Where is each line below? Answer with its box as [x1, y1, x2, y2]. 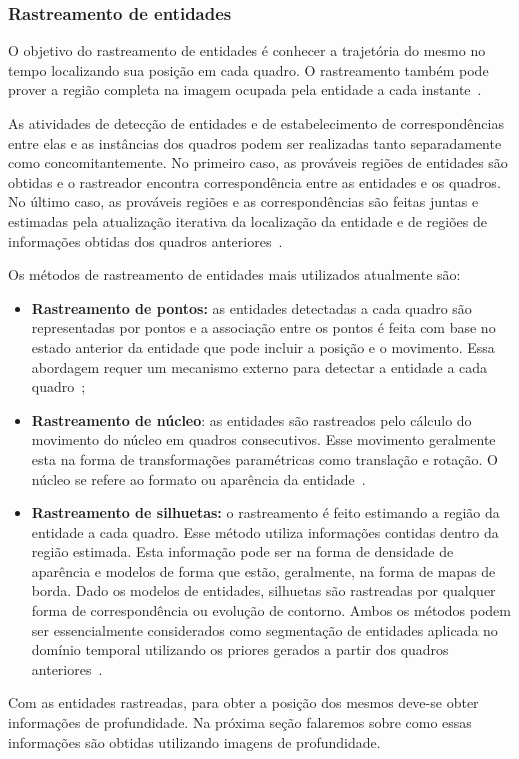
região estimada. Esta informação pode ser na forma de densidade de [31, 541, 454, 562]
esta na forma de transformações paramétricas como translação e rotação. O [31, 448, 498, 469]
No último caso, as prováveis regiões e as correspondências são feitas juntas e [8, 191, 479, 212]
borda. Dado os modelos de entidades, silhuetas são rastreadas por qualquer [31, 580, 496, 601]
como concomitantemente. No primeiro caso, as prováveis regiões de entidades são [8, 152, 508, 173]
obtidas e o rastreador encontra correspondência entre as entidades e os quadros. [8, 171, 501, 192]
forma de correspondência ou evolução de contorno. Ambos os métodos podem [31, 600, 511, 621]
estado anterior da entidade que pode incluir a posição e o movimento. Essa [31, 336, 495, 357]
